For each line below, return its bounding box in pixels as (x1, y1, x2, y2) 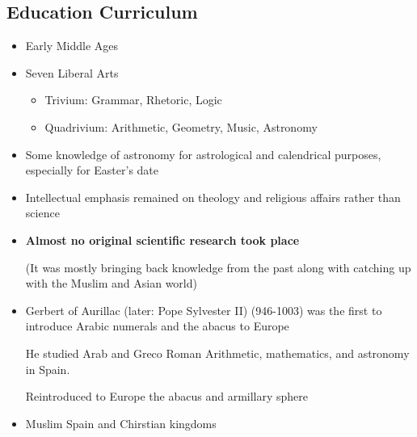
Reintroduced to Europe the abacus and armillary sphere (25, 388, 309, 405)
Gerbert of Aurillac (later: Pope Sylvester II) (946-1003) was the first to (25, 301, 382, 318)
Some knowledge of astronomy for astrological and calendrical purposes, (25, 145, 381, 162)
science (25, 204, 60, 221)
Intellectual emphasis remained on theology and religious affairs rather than (25, 188, 401, 205)
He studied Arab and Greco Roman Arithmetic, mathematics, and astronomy (25, 344, 410, 361)
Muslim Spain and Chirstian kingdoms (25, 414, 217, 431)
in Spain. (25, 360, 70, 377)
